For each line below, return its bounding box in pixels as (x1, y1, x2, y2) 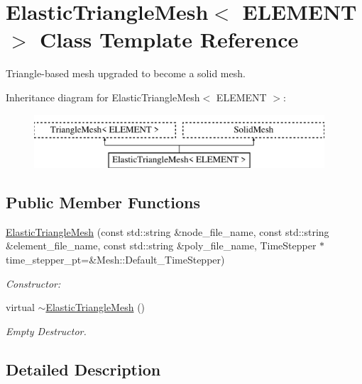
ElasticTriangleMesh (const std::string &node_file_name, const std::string (6, 224, 329, 239)
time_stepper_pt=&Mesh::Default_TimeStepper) (6, 252, 225, 267)
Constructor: (6, 276, 61, 290)
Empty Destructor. (6, 323, 87, 338)
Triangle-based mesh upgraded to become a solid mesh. (6, 66, 246, 81)
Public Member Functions (6, 191, 200, 213)
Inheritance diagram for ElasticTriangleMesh (6, 89, 200, 104)
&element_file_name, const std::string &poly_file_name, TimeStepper (6, 238, 317, 253)
